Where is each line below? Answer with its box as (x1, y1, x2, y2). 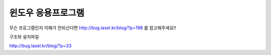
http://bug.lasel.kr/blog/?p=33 (9, 43, 72, 49)
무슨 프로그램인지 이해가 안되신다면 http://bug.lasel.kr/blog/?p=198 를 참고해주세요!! (9, 25, 177, 31)
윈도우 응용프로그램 (9, 7, 85, 18)
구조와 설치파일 (9, 34, 40, 40)
